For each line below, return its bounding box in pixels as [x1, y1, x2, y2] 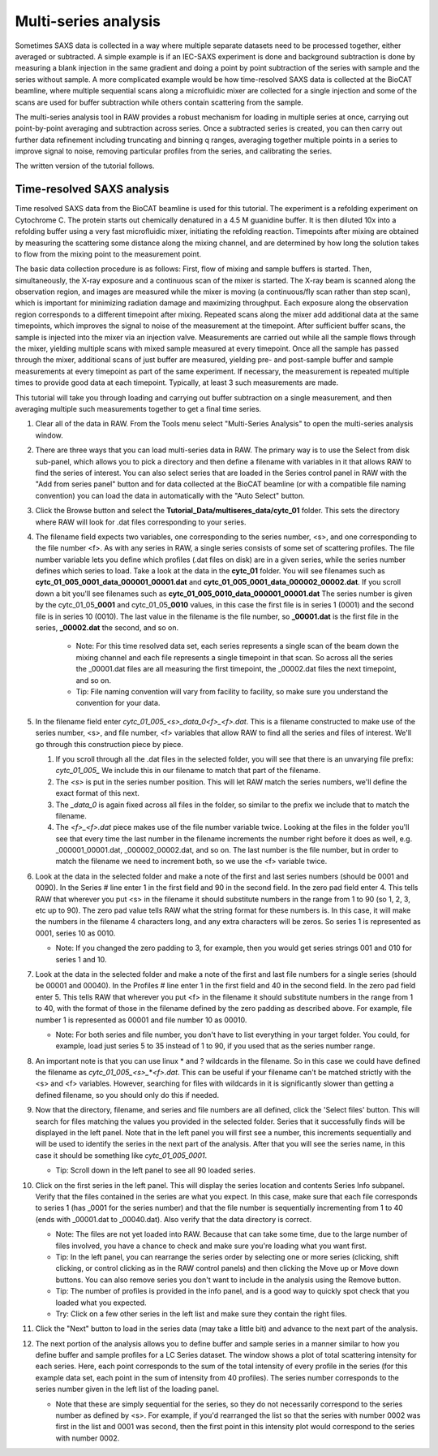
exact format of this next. [55, 788, 140, 798]
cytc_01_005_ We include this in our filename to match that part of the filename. [55, 766, 320, 776]
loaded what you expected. [55, 1298, 147, 1307]
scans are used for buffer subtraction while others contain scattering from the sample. [15, 97, 303, 107]
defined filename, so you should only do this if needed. [35, 1090, 219, 1100]
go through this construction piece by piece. [35, 739, 184, 749]
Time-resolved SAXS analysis [15, 183, 170, 197]
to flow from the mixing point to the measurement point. [15, 248, 202, 259]
